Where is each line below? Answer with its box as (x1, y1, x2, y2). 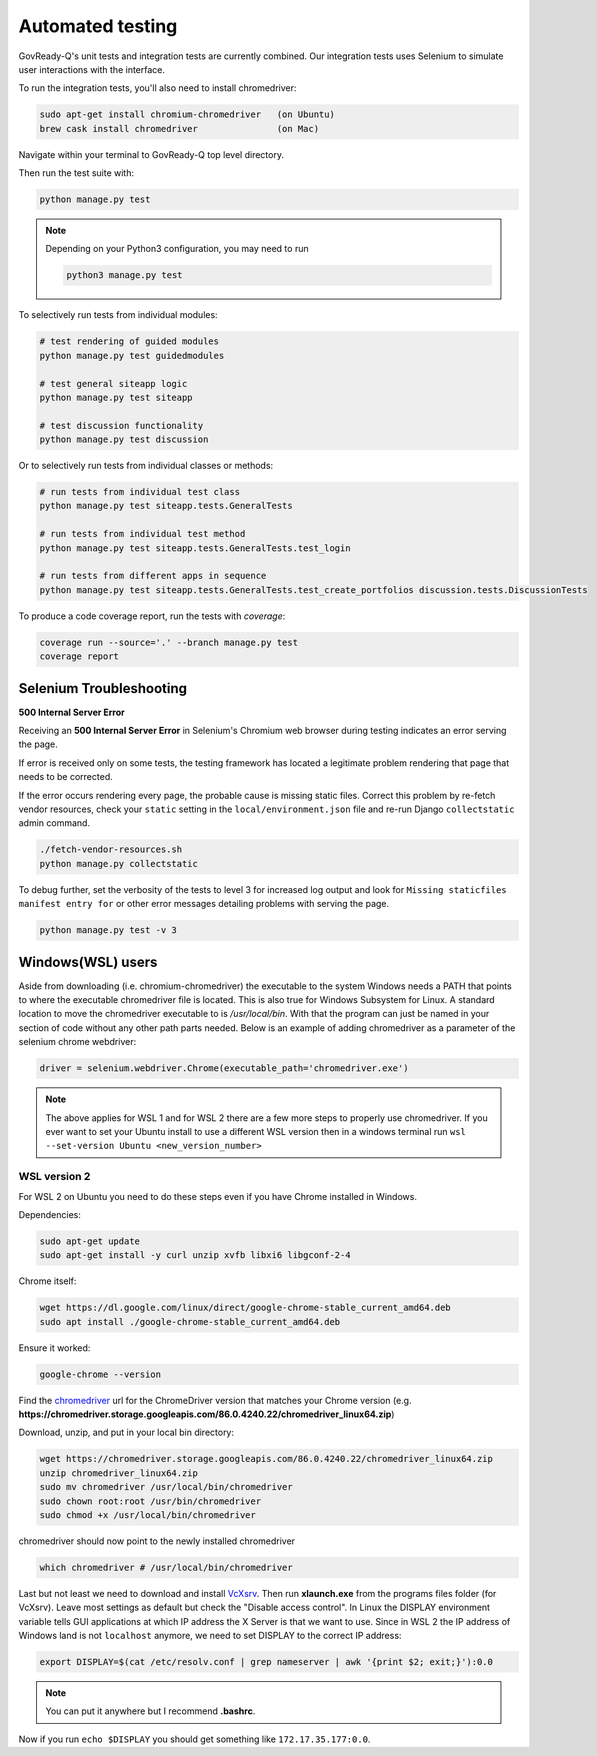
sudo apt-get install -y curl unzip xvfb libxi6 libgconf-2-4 (39, 1250, 351, 1261)
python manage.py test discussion (39, 434, 209, 445)
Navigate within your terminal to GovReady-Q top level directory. (18, 148, 285, 160)
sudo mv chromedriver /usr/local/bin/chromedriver (39, 1481, 294, 1493)
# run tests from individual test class (39, 486, 240, 498)
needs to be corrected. (18, 771, 114, 783)
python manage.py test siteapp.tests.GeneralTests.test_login (39, 542, 351, 554)
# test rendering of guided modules (39, 336, 220, 347)
